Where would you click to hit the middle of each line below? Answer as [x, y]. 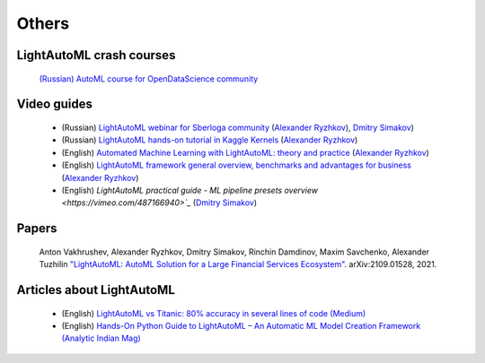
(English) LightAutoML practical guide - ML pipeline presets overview [190, 190]
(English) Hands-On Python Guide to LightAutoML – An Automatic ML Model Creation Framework [241, 325]
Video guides [55, 104]
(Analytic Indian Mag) [101, 338]
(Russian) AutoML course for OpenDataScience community [149, 78]
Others [43, 23]
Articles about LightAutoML [96, 290]
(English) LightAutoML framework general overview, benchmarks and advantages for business [237, 165]
